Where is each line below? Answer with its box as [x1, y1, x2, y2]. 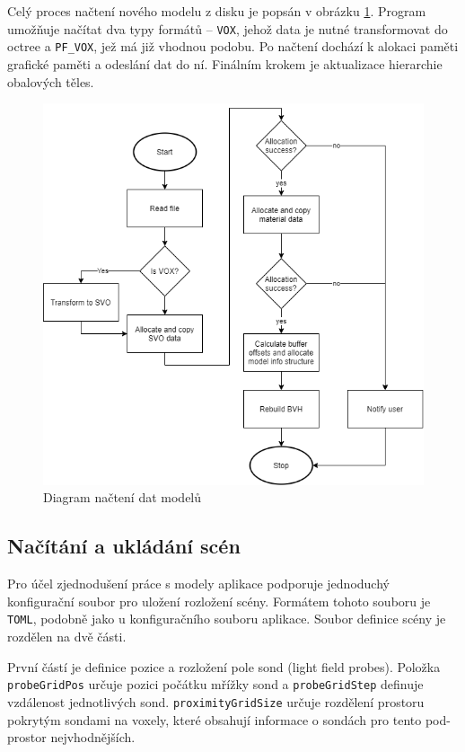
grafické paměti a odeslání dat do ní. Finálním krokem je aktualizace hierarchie [7, 54, 443, 73]
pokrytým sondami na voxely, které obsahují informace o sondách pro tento [7, 710, 422, 729]
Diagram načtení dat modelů [43, 488, 202, 507]
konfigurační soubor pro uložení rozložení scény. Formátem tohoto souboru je [7, 591, 431, 610]
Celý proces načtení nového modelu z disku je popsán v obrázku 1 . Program [7, 2, 426, 20]
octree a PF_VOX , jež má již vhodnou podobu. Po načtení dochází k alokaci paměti [7, 37, 459, 56]
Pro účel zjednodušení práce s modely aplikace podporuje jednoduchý [7, 574, 390, 593]
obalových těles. [7, 72, 94, 91]
